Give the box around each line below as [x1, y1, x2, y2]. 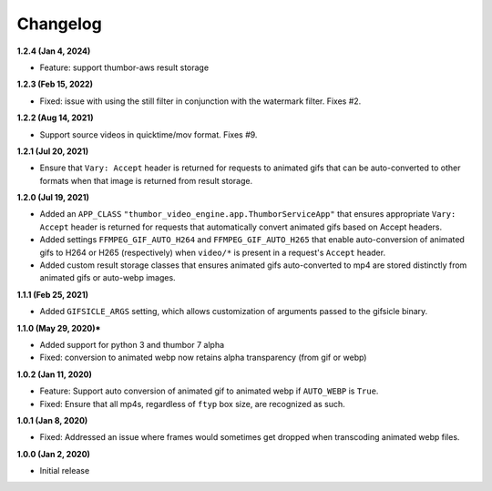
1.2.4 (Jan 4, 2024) [16, 46, 91, 56]
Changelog [16, 14, 102, 34]
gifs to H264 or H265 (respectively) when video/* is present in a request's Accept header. [39, 247, 386, 258]
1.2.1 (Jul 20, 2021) [16, 146, 89, 157]
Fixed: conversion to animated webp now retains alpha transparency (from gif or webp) [39, 352, 367, 363]
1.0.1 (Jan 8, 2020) [16, 414, 88, 425]
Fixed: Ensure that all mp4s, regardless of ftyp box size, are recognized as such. [39, 398, 345, 409]
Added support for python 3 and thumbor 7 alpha [39, 339, 225, 350]
